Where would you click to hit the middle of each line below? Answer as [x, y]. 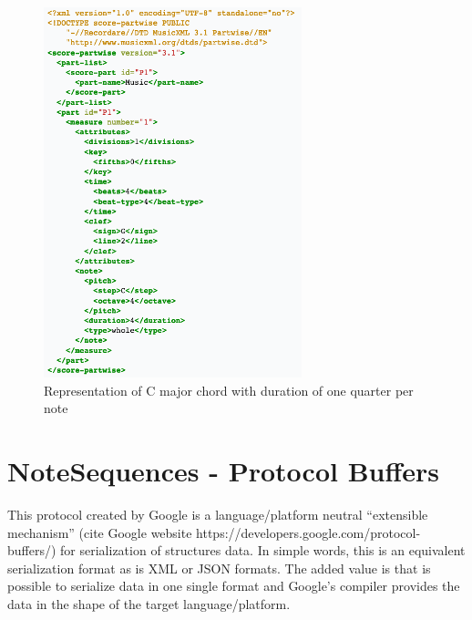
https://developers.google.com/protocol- [308, 532]
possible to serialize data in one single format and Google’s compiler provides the [234, 586]
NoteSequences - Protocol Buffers [223, 470]
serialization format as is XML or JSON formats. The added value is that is [219, 568]
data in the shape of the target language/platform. [149, 603]
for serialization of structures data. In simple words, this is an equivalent [263, 550]
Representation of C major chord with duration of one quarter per [229, 390]
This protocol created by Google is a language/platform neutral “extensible [218, 514]
